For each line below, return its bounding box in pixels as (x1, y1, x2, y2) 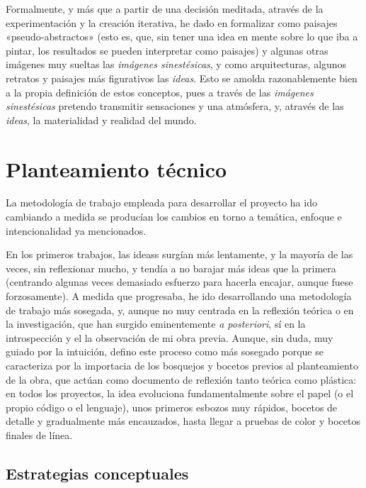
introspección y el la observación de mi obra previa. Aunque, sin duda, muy (6, 330, 333, 345)
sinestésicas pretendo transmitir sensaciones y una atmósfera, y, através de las (6, 99, 344, 113)
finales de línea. (6, 427, 73, 442)
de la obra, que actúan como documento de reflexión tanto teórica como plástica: (6, 372, 357, 387)
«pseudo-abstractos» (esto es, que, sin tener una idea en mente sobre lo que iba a (6, 29, 358, 44)
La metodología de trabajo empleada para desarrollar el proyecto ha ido (6, 195, 317, 210)
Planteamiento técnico (6, 154, 227, 183)
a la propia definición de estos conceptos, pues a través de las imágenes (6, 84, 314, 99)
